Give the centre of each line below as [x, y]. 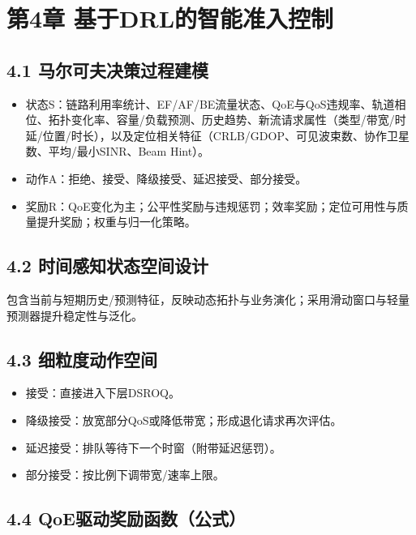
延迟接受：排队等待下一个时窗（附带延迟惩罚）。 [153, 447]
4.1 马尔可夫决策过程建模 [107, 69]
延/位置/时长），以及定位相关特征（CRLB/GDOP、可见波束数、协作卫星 [217, 135]
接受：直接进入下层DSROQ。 [103, 393]
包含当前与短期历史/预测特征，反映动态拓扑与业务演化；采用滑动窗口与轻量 [208, 299]
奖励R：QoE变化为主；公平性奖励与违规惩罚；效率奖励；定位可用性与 [211, 205]
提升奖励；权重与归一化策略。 [116, 222]
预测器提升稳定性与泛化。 [75, 315]
